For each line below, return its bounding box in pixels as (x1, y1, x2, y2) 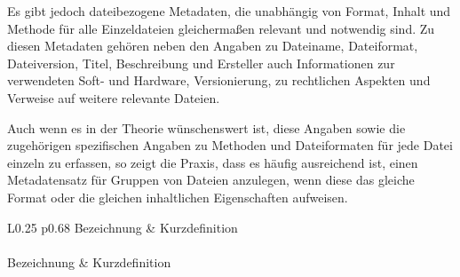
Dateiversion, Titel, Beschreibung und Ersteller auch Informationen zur (7, 53, 395, 72)
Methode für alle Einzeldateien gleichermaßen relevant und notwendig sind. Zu (7, 19, 435, 37)
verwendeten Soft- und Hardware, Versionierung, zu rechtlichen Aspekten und (7, 71, 431, 90)
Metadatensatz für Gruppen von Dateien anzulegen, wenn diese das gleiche (7, 170, 415, 189)
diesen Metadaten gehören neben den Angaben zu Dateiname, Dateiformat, (7, 36, 418, 55)
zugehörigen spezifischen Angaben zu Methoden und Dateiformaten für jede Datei (7, 136, 453, 154)
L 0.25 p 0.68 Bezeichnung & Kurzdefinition (7, 218, 238, 236)
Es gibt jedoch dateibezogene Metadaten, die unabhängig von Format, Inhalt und (7, 2, 451, 20)
